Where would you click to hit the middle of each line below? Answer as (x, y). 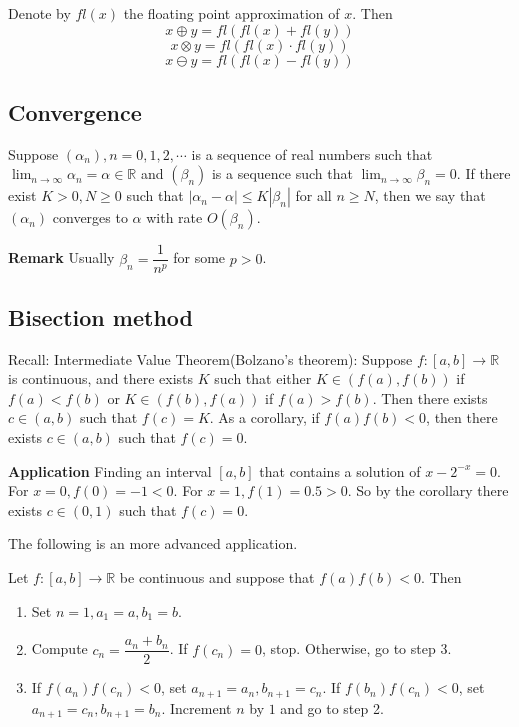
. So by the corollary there (428, 490)
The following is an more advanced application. (153, 543)
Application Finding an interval (110, 470)
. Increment (196, 707)
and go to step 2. (332, 707)
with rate (174, 217)
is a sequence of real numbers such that (312, 153)
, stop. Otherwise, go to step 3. (357, 648)
